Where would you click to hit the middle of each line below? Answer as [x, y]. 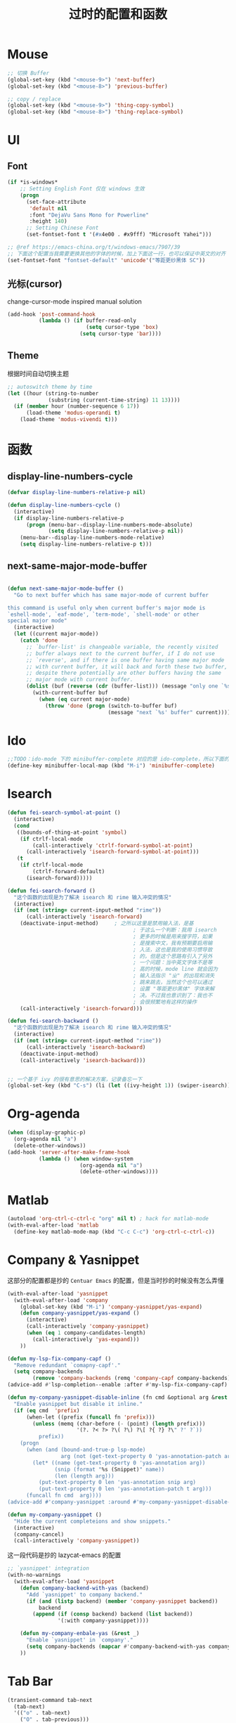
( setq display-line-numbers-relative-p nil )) [116, 531]
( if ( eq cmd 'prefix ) [47, 1410]
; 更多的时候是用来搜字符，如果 [173, 936]
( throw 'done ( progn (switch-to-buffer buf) [111, 706]
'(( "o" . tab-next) [42, 1713]
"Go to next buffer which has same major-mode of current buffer [111, 595]
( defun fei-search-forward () [52, 891]
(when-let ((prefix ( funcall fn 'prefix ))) [91, 1417]
